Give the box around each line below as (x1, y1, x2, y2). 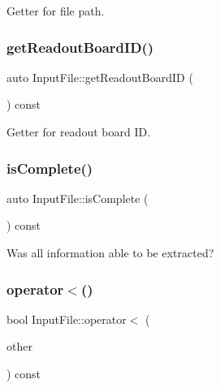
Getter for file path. (6, 2, 105, 19)
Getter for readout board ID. (6, 123, 151, 140)
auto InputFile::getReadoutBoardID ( (6, 68, 193, 85)
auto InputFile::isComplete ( (6, 189, 149, 206)
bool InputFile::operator (6, 310, 127, 327)
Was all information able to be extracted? (6, 244, 214, 261)
